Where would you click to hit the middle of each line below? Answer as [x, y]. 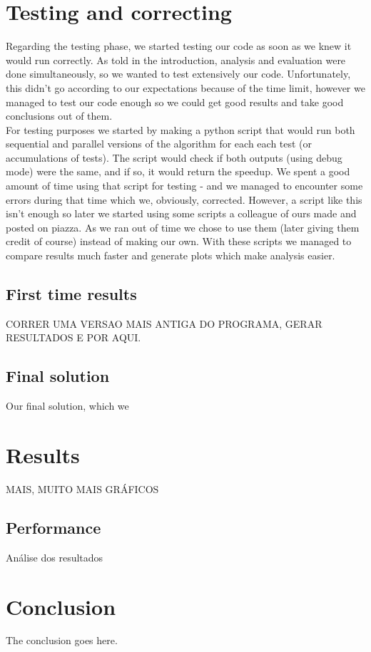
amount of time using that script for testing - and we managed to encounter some [184, 186]
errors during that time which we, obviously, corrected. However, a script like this [184, 199]
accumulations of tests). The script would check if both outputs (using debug [174, 157]
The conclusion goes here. [62, 640]
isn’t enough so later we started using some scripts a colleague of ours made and [181, 213]
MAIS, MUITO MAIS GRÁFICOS [82, 488]
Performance [54, 527]
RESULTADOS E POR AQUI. [73, 337]
